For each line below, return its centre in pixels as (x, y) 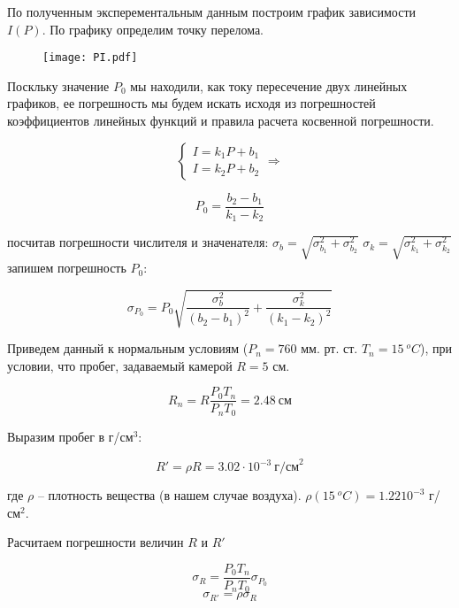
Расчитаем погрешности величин (96, 542)
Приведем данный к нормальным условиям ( (128, 348)
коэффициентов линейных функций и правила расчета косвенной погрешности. (221, 121)
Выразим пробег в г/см (70, 436)
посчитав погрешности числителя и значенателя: (138, 242)
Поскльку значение (58, 85)
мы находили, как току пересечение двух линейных (269, 85)
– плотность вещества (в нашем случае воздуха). (169, 495)
